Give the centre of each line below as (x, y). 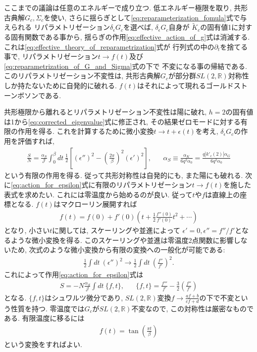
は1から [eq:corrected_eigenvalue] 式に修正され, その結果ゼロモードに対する (122, 121)
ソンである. (43, 95)
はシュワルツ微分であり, (84, 297)
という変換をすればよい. (43, 344)
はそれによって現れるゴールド (185, 85)
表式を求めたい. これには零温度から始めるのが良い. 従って (98, 194)
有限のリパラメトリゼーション (144, 185)
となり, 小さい (27, 230)
